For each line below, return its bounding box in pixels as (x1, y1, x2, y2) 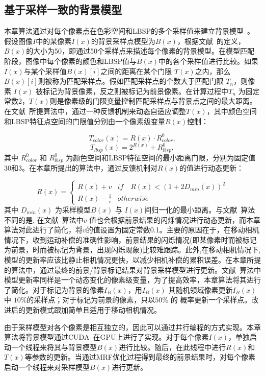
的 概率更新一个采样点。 (170, 294, 252, 305)
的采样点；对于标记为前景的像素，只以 (26, 294, 155, 305)
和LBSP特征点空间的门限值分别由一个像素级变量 (4, 115, 165, 126)
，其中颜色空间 (206, 105, 257, 116)
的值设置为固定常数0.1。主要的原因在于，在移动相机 (86, 224, 259, 235)
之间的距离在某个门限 (100, 65, 172, 76)
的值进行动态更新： (179, 162, 244, 173)
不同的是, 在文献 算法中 (4, 214, 84, 225)
